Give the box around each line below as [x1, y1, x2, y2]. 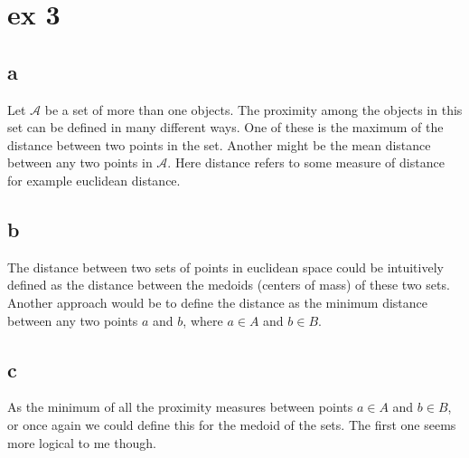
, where [183, 310, 223, 329]
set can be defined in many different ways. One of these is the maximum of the [7, 118, 444, 137]
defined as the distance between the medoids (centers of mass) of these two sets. [7, 275, 450, 294]
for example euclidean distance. [7, 170, 181, 189]
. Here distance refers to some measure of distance [167, 153, 445, 172]
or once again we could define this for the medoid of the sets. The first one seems [7, 415, 456, 434]
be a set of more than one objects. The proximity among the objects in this [44, 100, 463, 119]
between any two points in [7, 153, 153, 172]
